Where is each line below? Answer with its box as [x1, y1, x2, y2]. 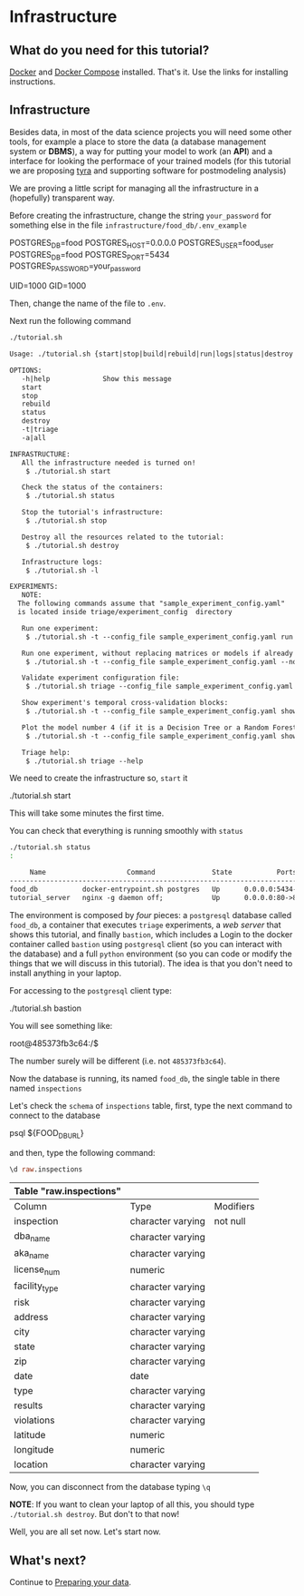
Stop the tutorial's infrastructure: [21, 508, 165, 517]
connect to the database [9, 1110, 101, 1121]
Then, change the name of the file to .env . [9, 298, 166, 309]
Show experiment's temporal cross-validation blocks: [21, 699, 229, 708]
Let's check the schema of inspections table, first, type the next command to [9, 1100, 292, 1111]
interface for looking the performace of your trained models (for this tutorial [9, 155, 291, 166]
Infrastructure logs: [21, 557, 103, 566]
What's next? [9, 1552, 87, 1568]
